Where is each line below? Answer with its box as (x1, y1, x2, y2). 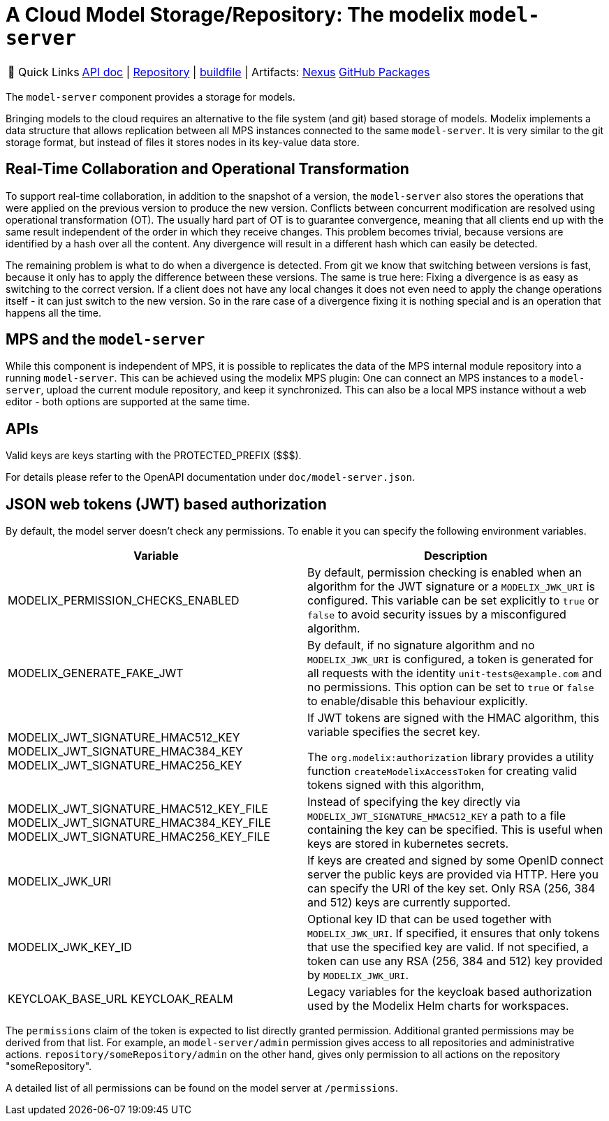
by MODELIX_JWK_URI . (307, 968, 409, 983)
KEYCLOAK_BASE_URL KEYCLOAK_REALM (8, 992, 233, 1006)
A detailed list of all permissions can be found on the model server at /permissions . (6, 1082, 399, 1094)
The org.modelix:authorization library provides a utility (307, 750, 594, 765)
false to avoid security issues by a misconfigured (307, 607, 566, 622)
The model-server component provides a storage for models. (6, 90, 295, 103)
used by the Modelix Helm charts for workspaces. (307, 999, 569, 1013)
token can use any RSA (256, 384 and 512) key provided (307, 954, 603, 969)
